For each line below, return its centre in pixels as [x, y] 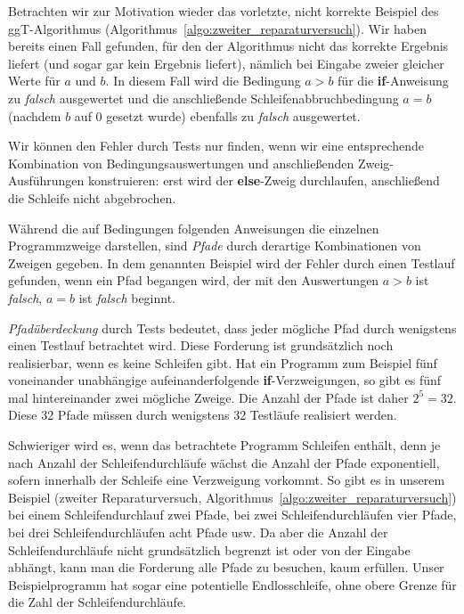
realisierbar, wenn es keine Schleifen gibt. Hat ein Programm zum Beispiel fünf [223, 362]
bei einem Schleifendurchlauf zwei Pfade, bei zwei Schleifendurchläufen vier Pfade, [232, 515]
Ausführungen [46, 180]
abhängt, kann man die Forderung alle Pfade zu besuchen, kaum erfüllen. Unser [226, 567]
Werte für [34, 81]
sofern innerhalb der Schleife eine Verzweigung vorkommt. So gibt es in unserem [227, 480]
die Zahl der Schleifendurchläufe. [98, 602]
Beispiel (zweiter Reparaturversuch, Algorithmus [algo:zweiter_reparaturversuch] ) [232, 497]
